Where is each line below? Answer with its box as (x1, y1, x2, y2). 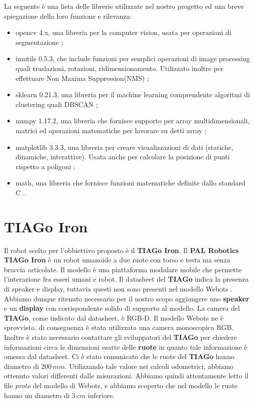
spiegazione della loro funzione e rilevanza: (4, 10, 132, 21)
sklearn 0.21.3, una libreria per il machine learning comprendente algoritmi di (15, 89, 250, 100)
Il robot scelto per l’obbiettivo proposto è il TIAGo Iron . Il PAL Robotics (4, 245, 239, 255)
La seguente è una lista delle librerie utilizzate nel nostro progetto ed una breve (4, 1, 244, 11)
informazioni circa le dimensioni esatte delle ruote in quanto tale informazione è (4, 341, 248, 352)
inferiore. (88, 390, 115, 400)
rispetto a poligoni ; (15, 161, 75, 171)
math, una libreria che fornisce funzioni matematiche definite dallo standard (15, 178, 246, 188)
